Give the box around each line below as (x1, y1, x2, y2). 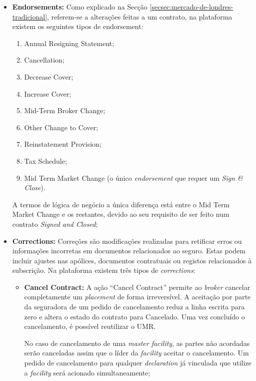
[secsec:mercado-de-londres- (149, 2, 233, 12)
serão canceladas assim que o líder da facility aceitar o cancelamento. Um (24, 347, 249, 358)
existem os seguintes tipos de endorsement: (12, 21, 143, 32)
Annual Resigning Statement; (24, 38, 114, 48)
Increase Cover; (24, 88, 71, 99)
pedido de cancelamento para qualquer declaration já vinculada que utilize (24, 357, 251, 368)
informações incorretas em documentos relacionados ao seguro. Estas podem (12, 245, 245, 256)
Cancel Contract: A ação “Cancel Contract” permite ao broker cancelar (24, 281, 250, 292)
